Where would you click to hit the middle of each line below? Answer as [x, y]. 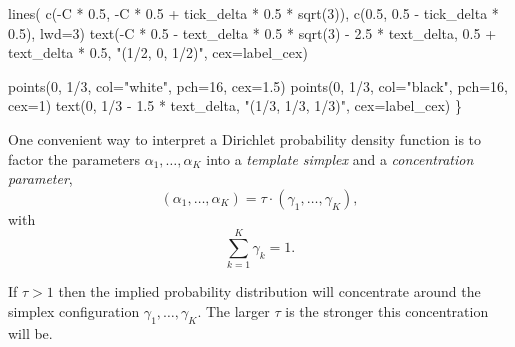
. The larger [233, 311]
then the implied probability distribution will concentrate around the [269, 291]
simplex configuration [74, 311]
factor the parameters [74, 158]
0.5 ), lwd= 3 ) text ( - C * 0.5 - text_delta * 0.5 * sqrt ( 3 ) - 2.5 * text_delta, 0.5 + [252, 32]
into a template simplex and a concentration [340, 158]
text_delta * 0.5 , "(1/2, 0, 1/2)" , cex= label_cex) [158, 52]
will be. [30, 332]
